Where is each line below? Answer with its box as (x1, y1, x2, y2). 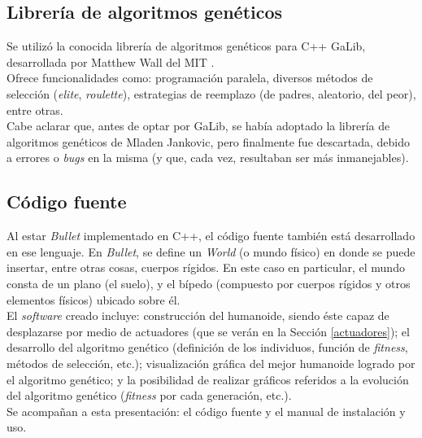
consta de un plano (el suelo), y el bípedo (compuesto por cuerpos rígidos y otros (7, 274, 411, 291)
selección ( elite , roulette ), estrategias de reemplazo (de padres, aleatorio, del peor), (7, 85, 416, 102)
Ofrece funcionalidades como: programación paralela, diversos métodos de (7, 69, 373, 86)
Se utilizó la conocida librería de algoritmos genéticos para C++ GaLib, (7, 37, 366, 55)
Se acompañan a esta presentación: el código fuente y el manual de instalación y (7, 402, 406, 419)
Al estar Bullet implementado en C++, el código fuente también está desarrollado (7, 227, 415, 244)
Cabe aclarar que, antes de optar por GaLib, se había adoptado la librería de (7, 117, 390, 134)
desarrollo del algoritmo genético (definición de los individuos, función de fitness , (7, 339, 408, 356)
